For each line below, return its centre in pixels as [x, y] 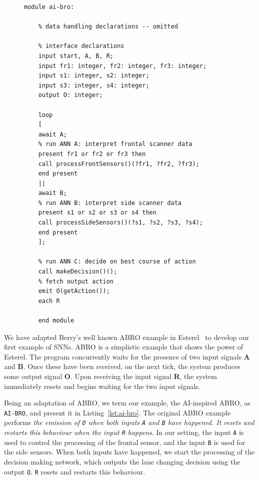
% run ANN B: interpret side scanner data [110, 203]
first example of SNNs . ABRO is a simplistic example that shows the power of [124, 347]
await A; [52, 134]
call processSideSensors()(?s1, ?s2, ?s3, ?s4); [120, 223]
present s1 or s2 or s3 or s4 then [97, 213]
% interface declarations [81, 46]
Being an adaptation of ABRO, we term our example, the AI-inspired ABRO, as [127, 403]
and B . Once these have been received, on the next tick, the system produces [122, 366]
